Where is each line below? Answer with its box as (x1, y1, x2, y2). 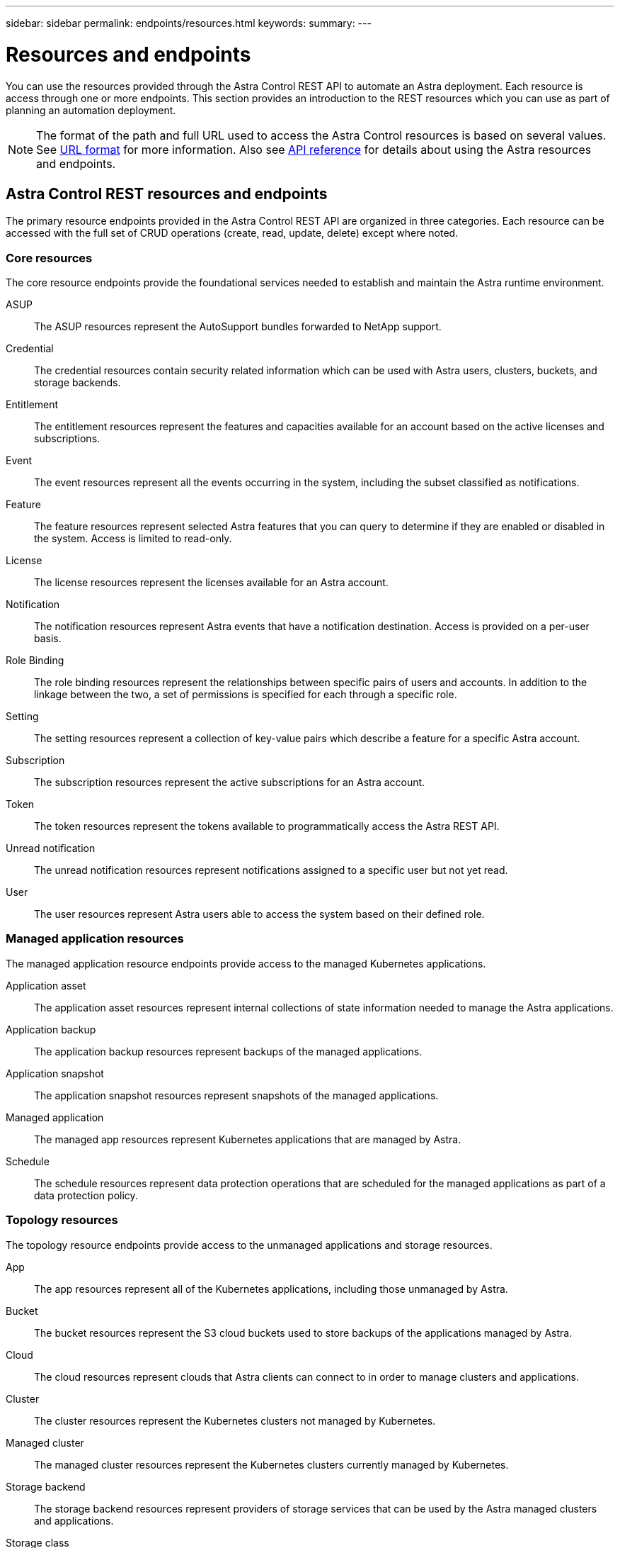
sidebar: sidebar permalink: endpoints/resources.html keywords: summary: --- (6, 17, 372, 29)
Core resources (6, 250, 93, 265)
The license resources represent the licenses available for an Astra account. (34, 576, 389, 589)
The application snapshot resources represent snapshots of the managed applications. (34, 1089, 439, 1101)
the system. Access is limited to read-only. (34, 532, 232, 545)
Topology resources (6, 1213, 118, 1228)
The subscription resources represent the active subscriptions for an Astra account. (34, 776, 425, 789)
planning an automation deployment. (6, 103, 176, 116)
